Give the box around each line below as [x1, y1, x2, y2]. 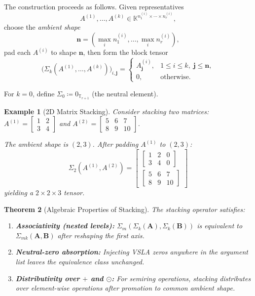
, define [33, 88, 55, 98]
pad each [4, 47, 31, 57]
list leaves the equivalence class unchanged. [15, 256, 145, 266]
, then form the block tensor [83, 47, 168, 57]
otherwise [160, 73, 189, 81]
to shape [51, 47, 76, 57]
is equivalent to [197, 220, 243, 231]
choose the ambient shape [4, 22, 80, 32]
